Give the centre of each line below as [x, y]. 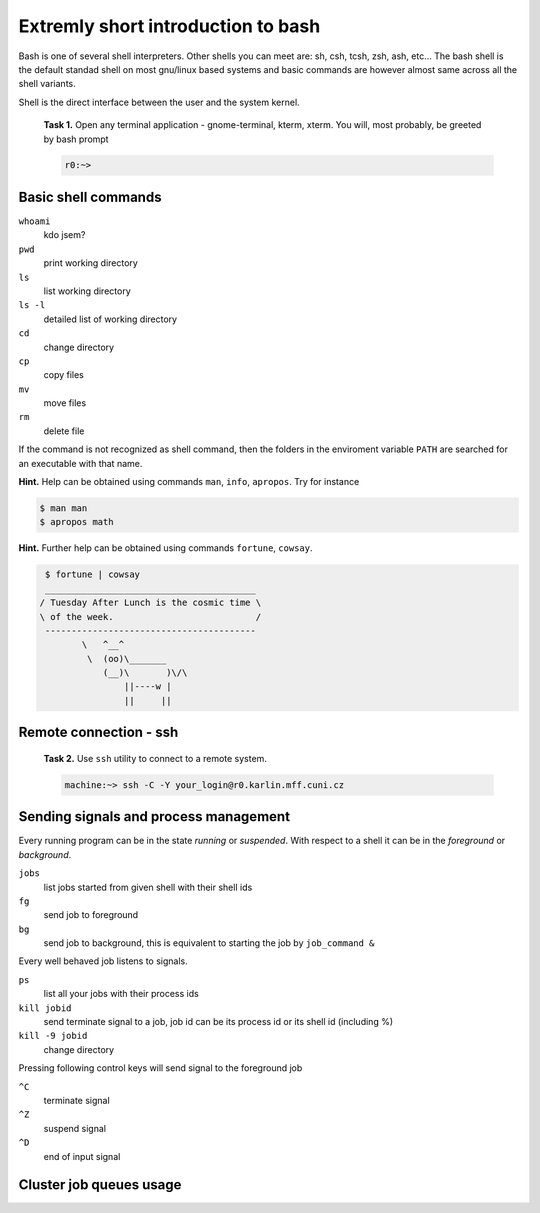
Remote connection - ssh [98, 732]
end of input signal [82, 1156]
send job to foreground [91, 915]
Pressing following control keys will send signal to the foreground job [160, 1068]
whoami [34, 221]
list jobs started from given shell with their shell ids [148, 887]
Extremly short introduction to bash [169, 26]
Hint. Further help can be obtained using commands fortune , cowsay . [165, 548]
